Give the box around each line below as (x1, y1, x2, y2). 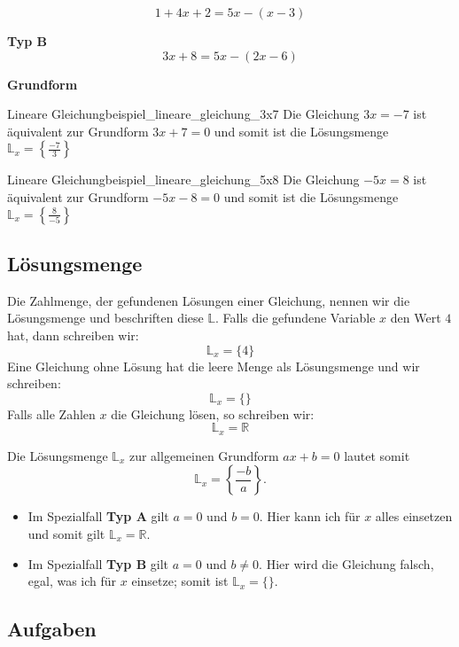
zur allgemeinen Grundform (128, 446, 279, 464)
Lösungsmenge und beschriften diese (7, 308, 204, 327)
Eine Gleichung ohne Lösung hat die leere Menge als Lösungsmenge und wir (7, 356, 420, 375)
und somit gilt (27, 524, 105, 542)
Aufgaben (7, 615, 97, 643)
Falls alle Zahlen (7, 404, 96, 423)
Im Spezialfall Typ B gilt (27, 554, 169, 573)
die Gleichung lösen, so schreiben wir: (111, 404, 315, 423)
